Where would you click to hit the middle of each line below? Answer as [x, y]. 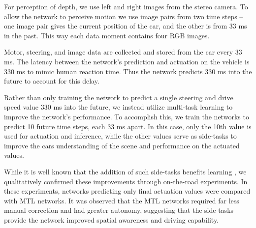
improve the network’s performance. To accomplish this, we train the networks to [127, 116]
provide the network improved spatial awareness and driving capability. [112, 219]
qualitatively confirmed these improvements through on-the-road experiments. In [126, 181]
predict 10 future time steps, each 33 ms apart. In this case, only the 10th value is [128, 126]
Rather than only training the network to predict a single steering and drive [119, 97]
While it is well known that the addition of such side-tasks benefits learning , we [125, 171]
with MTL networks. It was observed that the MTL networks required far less [122, 200]
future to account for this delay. [52, 81]
